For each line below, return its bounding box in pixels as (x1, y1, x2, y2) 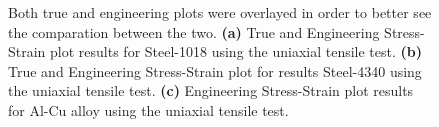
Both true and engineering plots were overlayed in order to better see (8, 2, 432, 22)
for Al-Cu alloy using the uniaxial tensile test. (8, 99, 289, 120)
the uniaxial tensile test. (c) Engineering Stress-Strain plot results (8, 80, 414, 101)
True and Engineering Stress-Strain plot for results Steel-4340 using (8, 60, 422, 81)
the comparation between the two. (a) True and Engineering (8, 21, 380, 42)
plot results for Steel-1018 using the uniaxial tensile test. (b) (50, 41, 422, 62)
